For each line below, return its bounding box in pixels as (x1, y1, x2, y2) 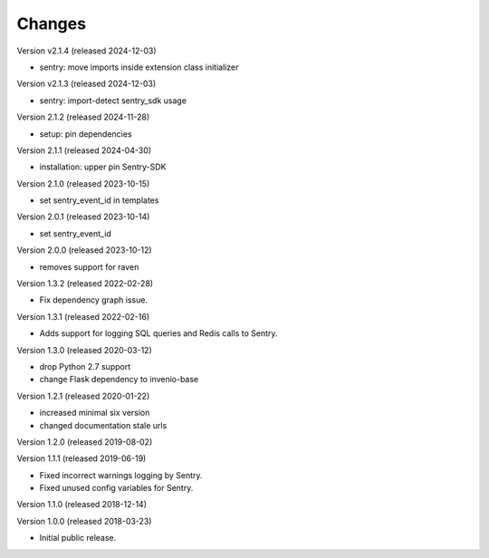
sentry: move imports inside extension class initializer (39, 62, 239, 72)
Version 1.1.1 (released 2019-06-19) (16, 453, 147, 464)
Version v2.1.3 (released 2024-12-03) (16, 78, 157, 90)
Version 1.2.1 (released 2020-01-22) (16, 390, 150, 401)
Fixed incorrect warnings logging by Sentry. (39, 469, 203, 480)
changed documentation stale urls (39, 419, 168, 430)
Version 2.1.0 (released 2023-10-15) (16, 178, 150, 189)
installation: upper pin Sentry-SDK (39, 161, 167, 172)
